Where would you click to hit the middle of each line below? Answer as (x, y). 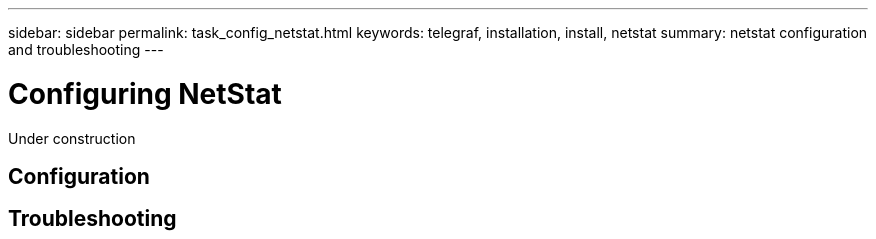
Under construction (72, 138)
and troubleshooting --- (86, 49)
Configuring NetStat (145, 93)
